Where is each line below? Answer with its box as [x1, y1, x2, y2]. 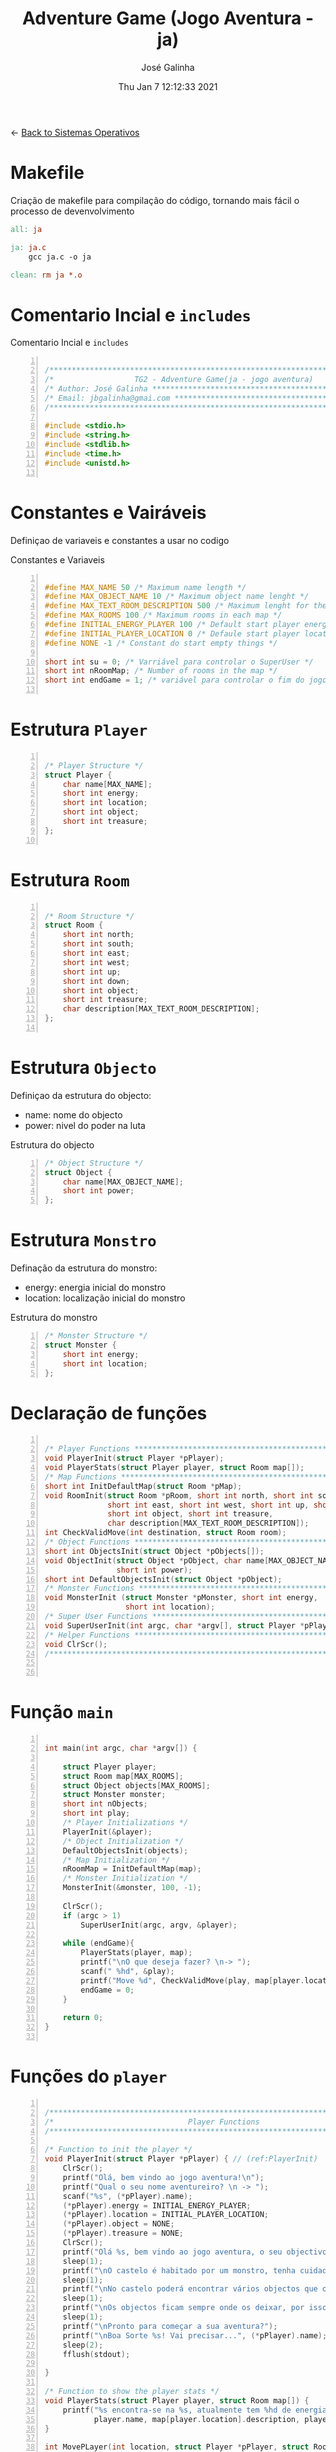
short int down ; [62, 976, 131, 986]
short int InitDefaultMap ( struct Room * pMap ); [44, 1481, 243, 1491]
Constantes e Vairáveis [10, 501, 207, 524]
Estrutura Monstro [10, 1229, 157, 1252]
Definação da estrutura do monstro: [10, 1262, 158, 1274]
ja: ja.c [10, 242, 47, 252]
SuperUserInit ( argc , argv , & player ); [80, 1920, 238, 1930]
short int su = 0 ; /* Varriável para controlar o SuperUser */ [44, 657, 314, 667]
